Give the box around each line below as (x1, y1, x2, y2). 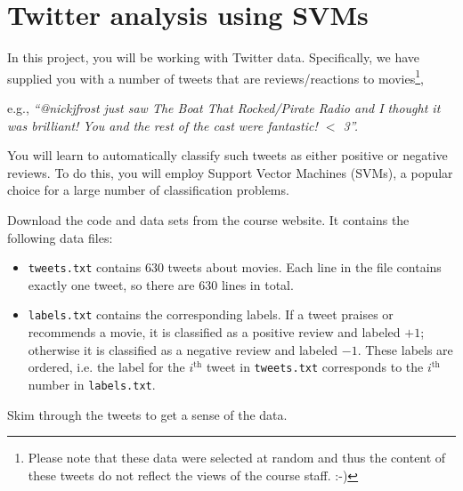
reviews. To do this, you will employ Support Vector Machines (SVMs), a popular (7, 163, 453, 181)
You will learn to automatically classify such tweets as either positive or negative (7, 146, 448, 165)
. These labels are (357, 340, 453, 358)
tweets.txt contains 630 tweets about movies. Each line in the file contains (28, 258, 442, 277)
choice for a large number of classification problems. (7, 181, 289, 199)
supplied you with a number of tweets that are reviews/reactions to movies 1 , (7, 66, 424, 87)
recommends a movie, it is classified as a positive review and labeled (28, 323, 401, 342)
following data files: (7, 228, 113, 246)
